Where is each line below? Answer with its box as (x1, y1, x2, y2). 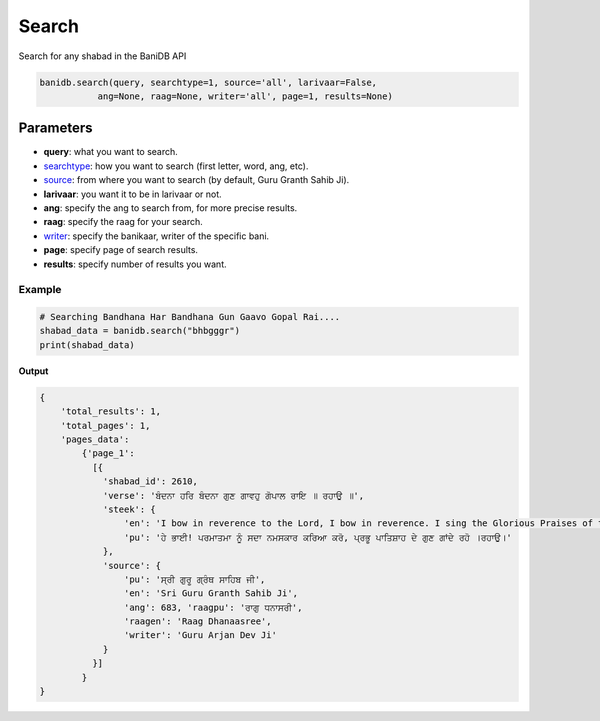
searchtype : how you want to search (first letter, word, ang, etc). (43, 160, 309, 172)
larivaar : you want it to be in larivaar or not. (43, 188, 222, 200)
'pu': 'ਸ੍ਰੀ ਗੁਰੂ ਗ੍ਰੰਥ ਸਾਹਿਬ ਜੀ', (123, 573, 266, 585)
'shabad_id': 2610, (102, 476, 199, 487)
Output (18, 365, 49, 377)
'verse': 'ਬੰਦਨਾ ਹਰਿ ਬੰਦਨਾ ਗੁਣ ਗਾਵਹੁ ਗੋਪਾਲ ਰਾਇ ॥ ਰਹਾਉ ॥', (102, 490, 365, 501)
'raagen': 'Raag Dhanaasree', (123, 616, 272, 627)
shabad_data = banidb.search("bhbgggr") (39, 325, 240, 337)
